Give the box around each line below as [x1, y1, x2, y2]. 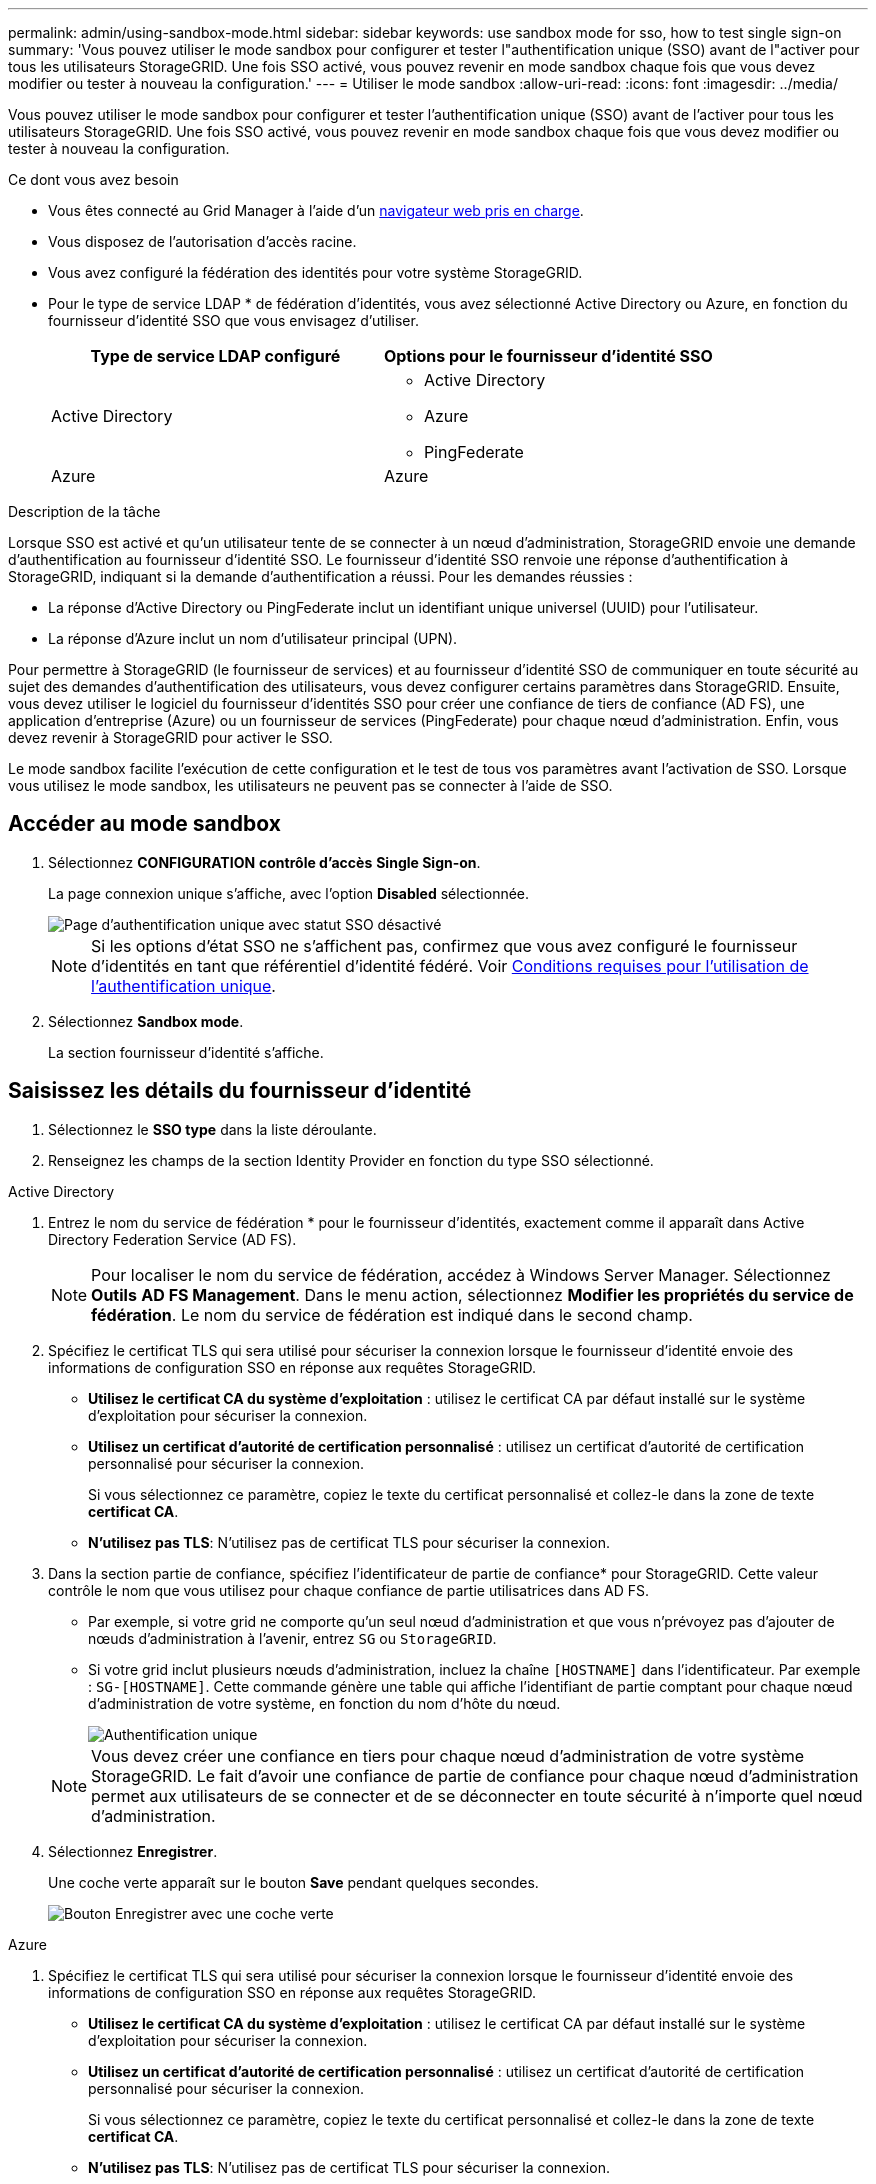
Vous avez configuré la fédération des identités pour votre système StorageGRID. [48, 264, 583, 281]
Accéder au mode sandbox [8, 811, 281, 837]
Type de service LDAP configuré [90, 346, 341, 366]
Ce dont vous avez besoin [8, 171, 179, 188]
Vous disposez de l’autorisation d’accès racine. [48, 233, 357, 250]
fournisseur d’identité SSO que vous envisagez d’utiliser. [48, 312, 419, 329]
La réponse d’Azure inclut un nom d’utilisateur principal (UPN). [48, 630, 458, 647]
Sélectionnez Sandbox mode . [48, 1012, 244, 1030]
